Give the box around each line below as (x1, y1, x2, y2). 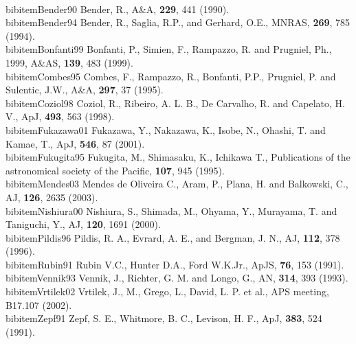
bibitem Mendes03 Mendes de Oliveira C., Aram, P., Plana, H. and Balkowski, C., (5, 176, 348, 191)
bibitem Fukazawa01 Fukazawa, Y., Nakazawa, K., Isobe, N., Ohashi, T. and (5, 122, 326, 137)
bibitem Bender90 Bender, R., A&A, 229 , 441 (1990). (5, 1, 230, 16)
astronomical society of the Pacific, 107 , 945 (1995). (5, 163, 225, 177)
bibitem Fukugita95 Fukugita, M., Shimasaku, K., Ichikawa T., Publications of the (5, 150, 351, 164)
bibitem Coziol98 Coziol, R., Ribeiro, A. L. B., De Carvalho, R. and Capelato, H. (5, 95, 345, 110)
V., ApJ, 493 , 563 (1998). (5, 109, 115, 124)
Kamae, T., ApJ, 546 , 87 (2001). (5, 136, 145, 150)
